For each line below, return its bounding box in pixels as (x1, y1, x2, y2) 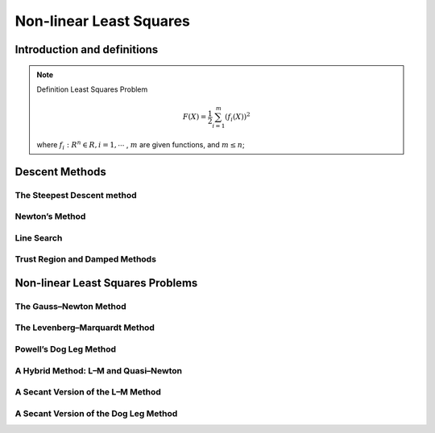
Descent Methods (14, 165, 106, 179)
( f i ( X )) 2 (224, 111, 251, 123)
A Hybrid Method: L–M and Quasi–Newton (14, 365, 183, 376)
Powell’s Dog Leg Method (14, 344, 117, 355)
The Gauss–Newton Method (14, 300, 126, 311)
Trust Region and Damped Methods (14, 254, 157, 265)
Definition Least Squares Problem (36, 85, 148, 94)
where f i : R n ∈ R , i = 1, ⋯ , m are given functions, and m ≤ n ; (36, 139, 245, 151)
